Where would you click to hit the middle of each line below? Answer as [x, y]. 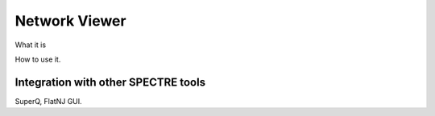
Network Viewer [70, 21]
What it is [31, 45]
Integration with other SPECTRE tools [110, 82]
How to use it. [38, 59]
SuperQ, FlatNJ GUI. [48, 101]
